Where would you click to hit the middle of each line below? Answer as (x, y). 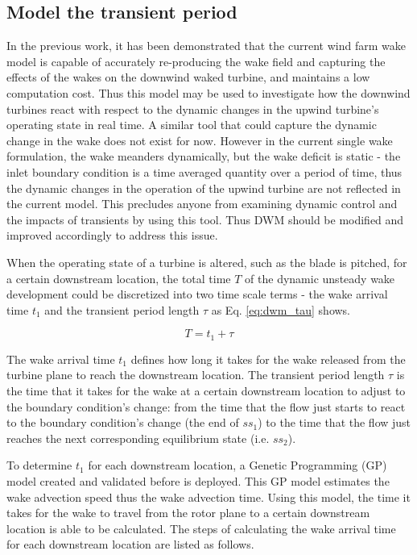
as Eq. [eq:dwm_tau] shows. (281, 309)
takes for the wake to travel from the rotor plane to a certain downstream (188, 513)
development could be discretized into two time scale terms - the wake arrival (197, 294)
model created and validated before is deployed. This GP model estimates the (198, 480)
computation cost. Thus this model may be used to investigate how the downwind (208, 92)
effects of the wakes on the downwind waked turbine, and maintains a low (188, 77)
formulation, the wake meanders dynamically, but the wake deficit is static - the (204, 156)
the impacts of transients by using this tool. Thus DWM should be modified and (205, 219)
